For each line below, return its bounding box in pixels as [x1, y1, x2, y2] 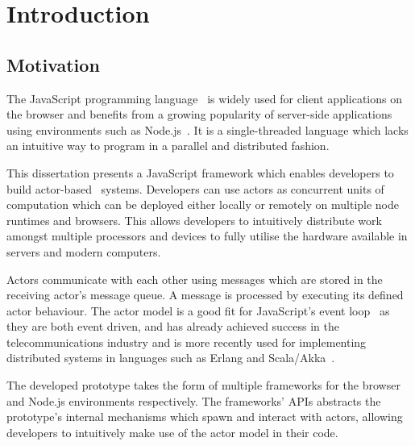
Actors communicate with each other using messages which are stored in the [6, 270, 383, 287]
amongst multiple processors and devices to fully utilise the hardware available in [6, 227, 408, 244]
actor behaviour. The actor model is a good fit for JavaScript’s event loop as [6, 302, 390, 319]
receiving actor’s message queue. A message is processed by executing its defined [6, 286, 404, 303]
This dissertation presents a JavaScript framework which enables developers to [6, 164, 394, 181]
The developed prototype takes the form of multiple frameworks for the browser [6, 377, 400, 394]
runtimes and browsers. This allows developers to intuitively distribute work [6, 211, 382, 228]
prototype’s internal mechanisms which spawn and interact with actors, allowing [6, 408, 403, 425]
